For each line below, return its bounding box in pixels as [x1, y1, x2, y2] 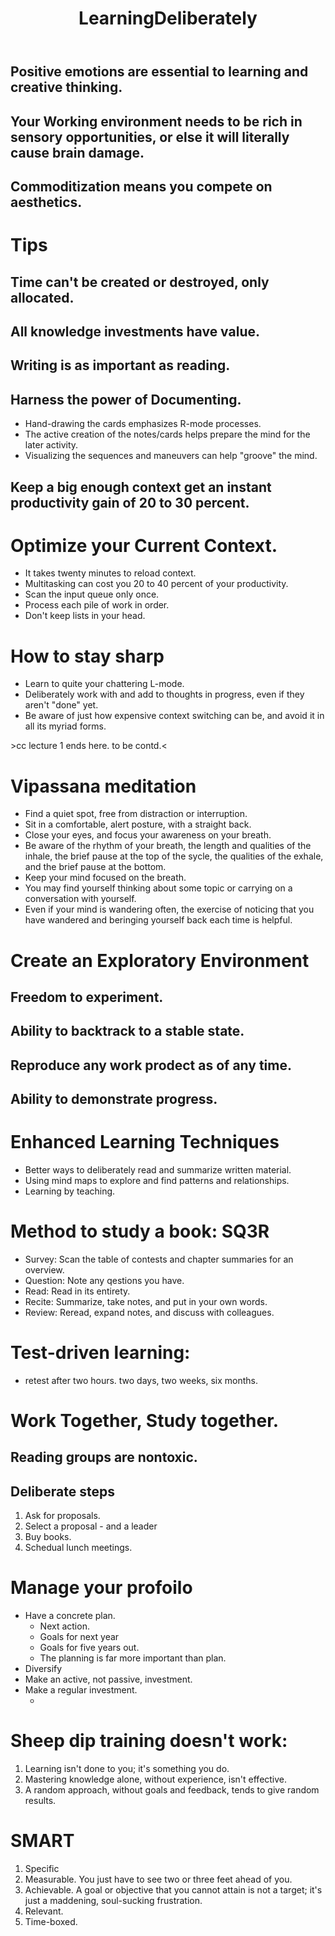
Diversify [24, 1663, 63, 1675]
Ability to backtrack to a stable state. [10, 1023, 245, 1040]
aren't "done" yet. [24, 699, 99, 711]
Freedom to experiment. [10, 988, 164, 1006]
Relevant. [24, 1905, 64, 1917]
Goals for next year [39, 1631, 120, 1643]
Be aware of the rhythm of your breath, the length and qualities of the [24, 840, 312, 852]
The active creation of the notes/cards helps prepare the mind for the [24, 428, 311, 441]
